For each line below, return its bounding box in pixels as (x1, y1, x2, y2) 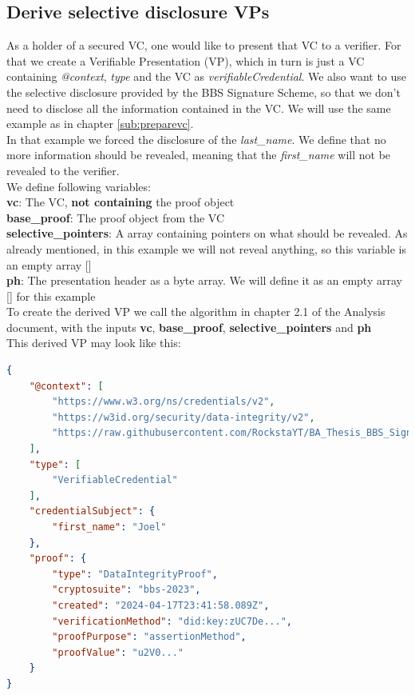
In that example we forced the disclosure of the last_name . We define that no (6, 130, 386, 147)
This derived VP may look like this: (6, 334, 181, 351)
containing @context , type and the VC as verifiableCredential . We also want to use (6, 68, 407, 85)
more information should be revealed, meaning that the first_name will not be (6, 146, 391, 163)
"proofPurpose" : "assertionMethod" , (52, 631, 247, 643)
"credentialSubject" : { (29, 505, 156, 517)
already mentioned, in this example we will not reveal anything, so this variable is (6, 240, 406, 257)
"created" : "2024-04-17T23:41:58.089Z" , (52, 599, 270, 611)
